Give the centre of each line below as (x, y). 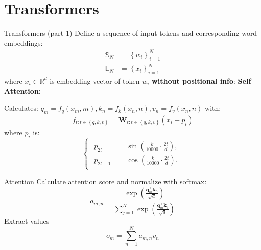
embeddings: (23, 43)
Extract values (27, 221)
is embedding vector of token (95, 80)
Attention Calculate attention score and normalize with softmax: (105, 181)
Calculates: (21, 108)
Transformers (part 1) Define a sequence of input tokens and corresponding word (131, 33)
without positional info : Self (201, 80)
